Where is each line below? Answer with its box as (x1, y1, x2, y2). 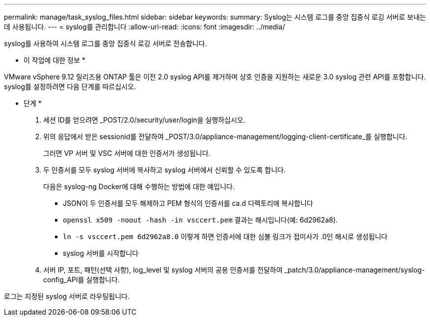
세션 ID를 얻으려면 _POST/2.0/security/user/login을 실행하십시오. (43, 116, 245, 124)
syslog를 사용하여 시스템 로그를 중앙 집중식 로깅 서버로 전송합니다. (4, 39, 207, 48)
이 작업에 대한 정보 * (24, 56, 85, 64)
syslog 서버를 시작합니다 (63, 249, 138, 257)
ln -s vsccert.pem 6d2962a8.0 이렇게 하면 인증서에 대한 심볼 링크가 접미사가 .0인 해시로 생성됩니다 (63, 232, 388, 241)
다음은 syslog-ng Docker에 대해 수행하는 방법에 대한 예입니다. (43, 182, 235, 191)
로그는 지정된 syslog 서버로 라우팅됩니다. (4, 292, 130, 300)
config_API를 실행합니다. (43, 275, 120, 284)
